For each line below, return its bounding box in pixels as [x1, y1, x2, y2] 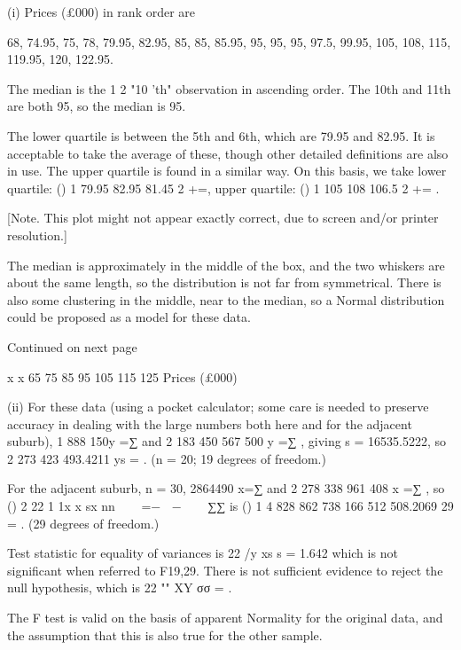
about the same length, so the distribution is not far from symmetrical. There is [7, 273, 441, 292]
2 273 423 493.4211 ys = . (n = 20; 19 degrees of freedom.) [7, 449, 326, 467]
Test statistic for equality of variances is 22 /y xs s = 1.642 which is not [7, 544, 398, 562]
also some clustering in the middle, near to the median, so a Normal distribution [7, 290, 445, 309]
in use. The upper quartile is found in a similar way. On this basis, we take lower [7, 161, 447, 180]
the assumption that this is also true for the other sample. [7, 625, 323, 644]
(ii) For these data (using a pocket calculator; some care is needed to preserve [7, 397, 429, 416]
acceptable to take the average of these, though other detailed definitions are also [7, 144, 449, 162]
